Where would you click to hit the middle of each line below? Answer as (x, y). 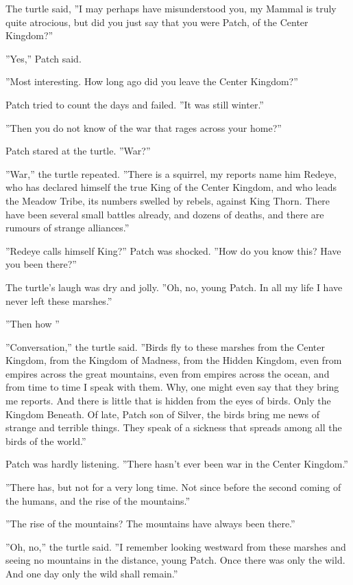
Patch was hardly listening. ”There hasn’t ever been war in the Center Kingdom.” (177, 464)
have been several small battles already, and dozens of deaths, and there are (165, 214)
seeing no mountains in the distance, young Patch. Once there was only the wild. (175, 560)
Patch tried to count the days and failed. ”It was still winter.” (135, 104)
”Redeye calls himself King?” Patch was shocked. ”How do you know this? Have (173, 250)
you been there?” (41, 264)
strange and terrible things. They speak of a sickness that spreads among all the (174, 427)
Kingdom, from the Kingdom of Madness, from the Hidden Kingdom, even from (174, 360)
